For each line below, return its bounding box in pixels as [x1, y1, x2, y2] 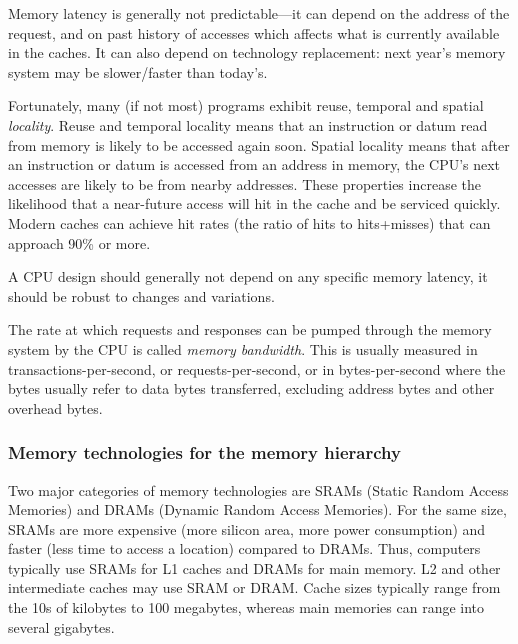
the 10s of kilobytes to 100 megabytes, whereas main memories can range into [8, 597, 485, 618]
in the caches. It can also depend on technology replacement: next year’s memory [8, 42, 506, 63]
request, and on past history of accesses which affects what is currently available [8, 22, 500, 43]
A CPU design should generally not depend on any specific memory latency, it [8, 266, 488, 287]
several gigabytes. [8, 616, 115, 637]
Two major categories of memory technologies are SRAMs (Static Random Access [8, 479, 509, 500]
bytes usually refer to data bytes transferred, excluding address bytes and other [8, 378, 495, 399]
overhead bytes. [8, 397, 103, 418]
